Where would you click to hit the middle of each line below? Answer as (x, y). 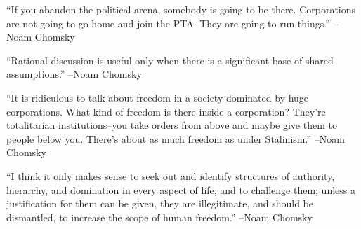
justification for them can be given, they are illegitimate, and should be (160, 203)
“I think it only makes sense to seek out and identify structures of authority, (171, 175)
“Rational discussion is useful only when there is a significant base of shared (170, 60)
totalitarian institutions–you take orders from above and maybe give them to (172, 125)
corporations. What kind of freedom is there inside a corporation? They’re (166, 111)
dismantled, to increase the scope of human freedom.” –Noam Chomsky (159, 217)
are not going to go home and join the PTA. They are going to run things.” (168, 23)
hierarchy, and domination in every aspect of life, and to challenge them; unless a (181, 189)
